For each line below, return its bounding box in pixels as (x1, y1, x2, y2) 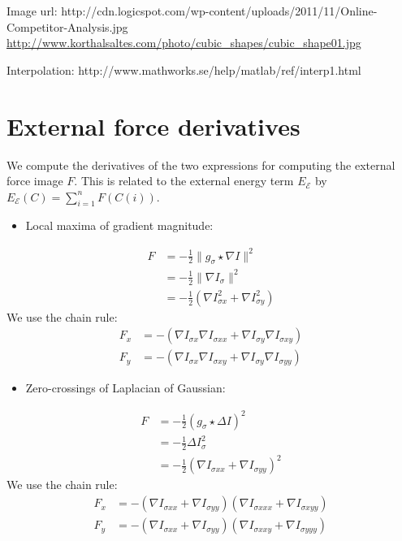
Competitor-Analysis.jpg (6, 18, 128, 35)
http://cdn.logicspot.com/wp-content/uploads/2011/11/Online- (61, 2, 378, 19)
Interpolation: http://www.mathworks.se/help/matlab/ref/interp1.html (6, 61, 361, 78)
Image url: (6, 2, 58, 19)
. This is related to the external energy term (74, 172, 294, 189)
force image (6, 172, 63, 189)
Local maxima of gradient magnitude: (25, 217, 214, 234)
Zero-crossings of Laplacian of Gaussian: (25, 379, 226, 396)
